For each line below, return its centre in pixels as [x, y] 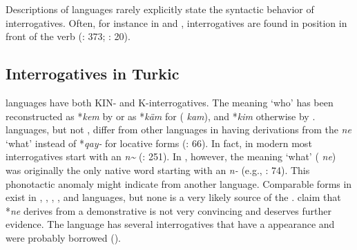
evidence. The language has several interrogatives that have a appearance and [170, 224]
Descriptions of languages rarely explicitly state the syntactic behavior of [160, 9]
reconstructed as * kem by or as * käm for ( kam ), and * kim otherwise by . [161, 116]
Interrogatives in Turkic [93, 74]
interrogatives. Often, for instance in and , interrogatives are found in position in [176, 22]
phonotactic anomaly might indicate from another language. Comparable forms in [179, 183]
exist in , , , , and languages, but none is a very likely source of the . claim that [173, 197]
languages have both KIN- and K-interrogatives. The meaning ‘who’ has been [170, 102]
